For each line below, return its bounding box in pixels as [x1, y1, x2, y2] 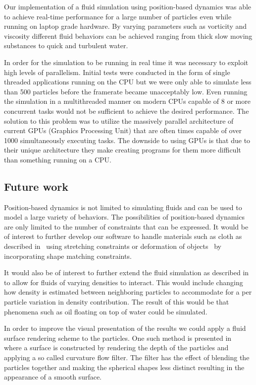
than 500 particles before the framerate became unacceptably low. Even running [4, 86, 248, 96]
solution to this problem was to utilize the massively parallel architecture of [4, 115, 234, 126]
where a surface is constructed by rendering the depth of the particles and [4, 342, 229, 353]
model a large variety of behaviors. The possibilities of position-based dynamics [4, 212, 245, 222]
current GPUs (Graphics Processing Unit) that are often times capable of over [4, 125, 242, 136]
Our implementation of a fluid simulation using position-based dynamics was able [4, 1, 252, 11]
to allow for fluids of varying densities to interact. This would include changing [4, 277, 243, 287]
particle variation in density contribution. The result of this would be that [4, 297, 229, 307]
